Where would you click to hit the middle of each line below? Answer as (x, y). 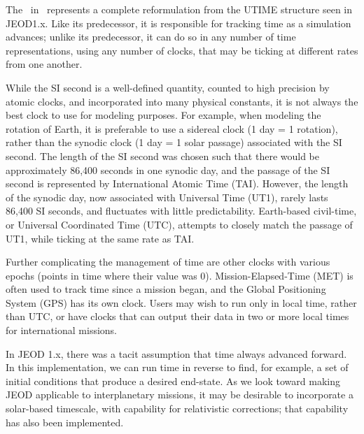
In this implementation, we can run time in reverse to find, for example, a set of (177, 367)
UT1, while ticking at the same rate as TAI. (100, 238)
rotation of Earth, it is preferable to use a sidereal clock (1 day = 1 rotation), (172, 128)
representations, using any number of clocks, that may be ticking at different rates (182, 50)
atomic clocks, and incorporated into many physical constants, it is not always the (182, 101)
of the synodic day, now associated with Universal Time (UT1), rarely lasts (167, 197)
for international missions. (61, 330)
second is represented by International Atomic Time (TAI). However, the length (177, 183)
